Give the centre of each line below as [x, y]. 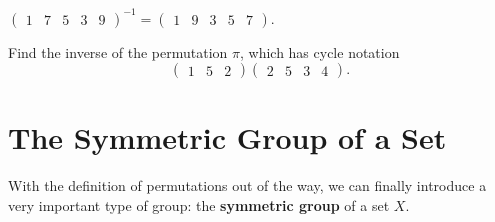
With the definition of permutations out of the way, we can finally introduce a [247, 185]
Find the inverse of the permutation [118, 51]
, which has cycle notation [319, 51]
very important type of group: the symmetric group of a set [199, 204]
